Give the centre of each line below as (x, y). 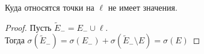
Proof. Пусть (28, 27)
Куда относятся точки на (50, 7)
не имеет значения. (143, 7)
